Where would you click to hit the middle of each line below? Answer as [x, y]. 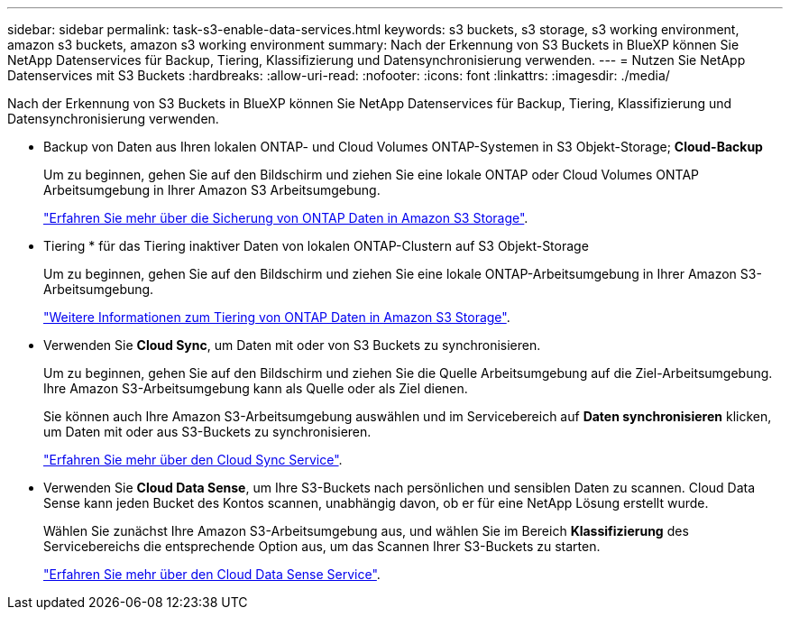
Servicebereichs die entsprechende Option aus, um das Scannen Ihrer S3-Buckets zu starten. [322, 546]
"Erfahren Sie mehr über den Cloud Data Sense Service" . [212, 574]
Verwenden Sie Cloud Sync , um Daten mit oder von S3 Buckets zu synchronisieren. [292, 345]
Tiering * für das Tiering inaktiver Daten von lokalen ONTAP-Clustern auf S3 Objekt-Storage [316, 246]
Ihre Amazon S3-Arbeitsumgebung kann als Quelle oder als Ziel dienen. [256, 388]
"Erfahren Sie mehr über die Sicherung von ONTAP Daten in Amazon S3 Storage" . [286, 218]
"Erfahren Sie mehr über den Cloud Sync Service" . [193, 460]
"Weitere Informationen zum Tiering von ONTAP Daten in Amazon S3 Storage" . [277, 317]
